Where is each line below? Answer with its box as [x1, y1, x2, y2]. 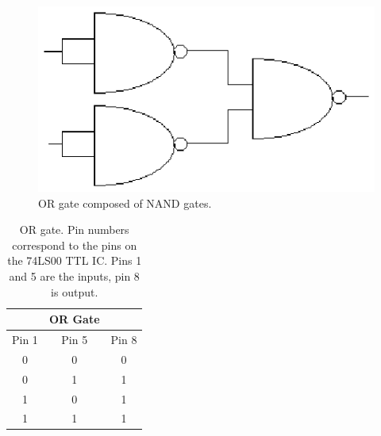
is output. [51, 283, 98, 300]
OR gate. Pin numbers [19, 221, 129, 238]
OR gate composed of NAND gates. [38, 194, 212, 211]
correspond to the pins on [12, 236, 137, 253]
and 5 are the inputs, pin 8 [9, 267, 140, 284]
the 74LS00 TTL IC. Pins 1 [7, 252, 142, 269]
